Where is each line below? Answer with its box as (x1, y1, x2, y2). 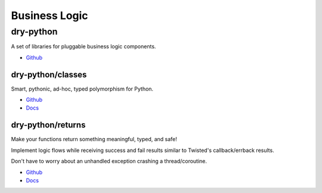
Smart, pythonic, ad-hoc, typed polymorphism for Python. (11, 85, 154, 92)
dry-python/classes (11, 69, 87, 80)
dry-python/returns (11, 120, 86, 130)
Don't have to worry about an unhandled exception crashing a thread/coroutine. (11, 158, 208, 165)
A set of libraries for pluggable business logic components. (11, 43, 156, 50)
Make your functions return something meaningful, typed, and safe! (11, 136, 177, 143)
